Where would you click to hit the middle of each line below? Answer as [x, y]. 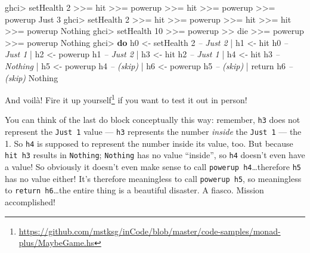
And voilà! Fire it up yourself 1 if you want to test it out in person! [126, 99]
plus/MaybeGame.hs [57, 243]
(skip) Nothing [32, 77]
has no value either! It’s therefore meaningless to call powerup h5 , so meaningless [153, 178]
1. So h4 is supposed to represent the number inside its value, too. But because [149, 143]
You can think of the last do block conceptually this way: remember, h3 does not [153, 120]
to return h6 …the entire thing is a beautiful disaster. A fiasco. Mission [134, 190]
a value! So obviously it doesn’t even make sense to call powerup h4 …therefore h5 [153, 167]
